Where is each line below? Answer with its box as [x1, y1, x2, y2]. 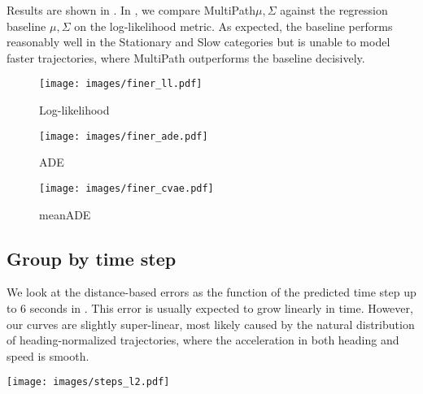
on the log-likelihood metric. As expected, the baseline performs [74, 17, 393, 34]
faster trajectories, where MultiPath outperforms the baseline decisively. [7, 49, 365, 66]
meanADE [39, 206, 91, 223]
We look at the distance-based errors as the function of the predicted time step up [7, 284, 416, 301]
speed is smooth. [7, 347, 89, 364]
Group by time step [7, 245, 177, 271]
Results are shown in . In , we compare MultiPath [7, 2, 255, 18]
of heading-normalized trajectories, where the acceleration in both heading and [7, 331, 399, 349]
